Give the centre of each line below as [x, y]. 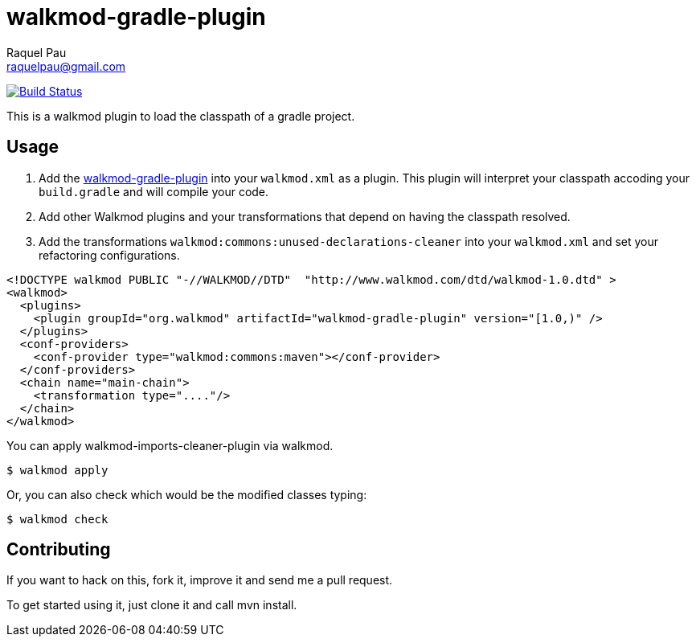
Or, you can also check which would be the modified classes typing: [187, 494]
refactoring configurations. [109, 255]
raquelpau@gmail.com [66, 66]
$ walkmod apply [57, 470]
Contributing [59, 550]
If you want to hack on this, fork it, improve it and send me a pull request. [200, 580]
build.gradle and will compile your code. [154, 191]
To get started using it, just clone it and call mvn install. [152, 605]
